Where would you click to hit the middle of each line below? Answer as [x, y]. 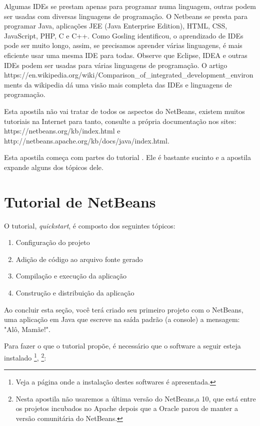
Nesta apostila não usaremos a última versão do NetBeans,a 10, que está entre [136, 398]
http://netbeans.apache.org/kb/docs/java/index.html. [87, 140]
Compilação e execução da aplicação [71, 276]
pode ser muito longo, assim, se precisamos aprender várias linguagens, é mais [123, 45]
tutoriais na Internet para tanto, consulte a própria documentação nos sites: [120, 121]
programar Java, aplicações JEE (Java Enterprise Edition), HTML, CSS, [116, 26]
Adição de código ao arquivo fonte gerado [79, 259]
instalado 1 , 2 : [25, 356]
